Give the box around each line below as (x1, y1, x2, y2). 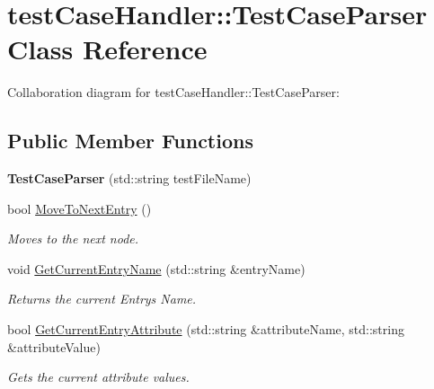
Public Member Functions (7, 127, 253, 155)
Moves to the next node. (7, 229, 139, 248)
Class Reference (7, 31, 208, 67)
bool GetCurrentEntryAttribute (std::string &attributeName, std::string (7, 320, 404, 339)
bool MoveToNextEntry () (7, 199, 152, 217)
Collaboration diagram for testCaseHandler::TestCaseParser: (7, 83, 340, 102)
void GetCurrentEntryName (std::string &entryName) (7, 259, 306, 278)
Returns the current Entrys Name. (7, 289, 197, 308)
